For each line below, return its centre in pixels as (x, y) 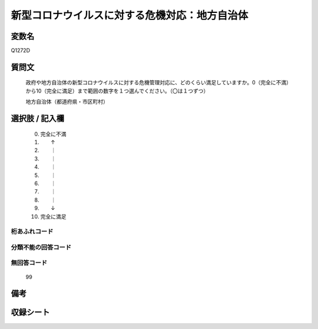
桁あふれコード (32, 232)
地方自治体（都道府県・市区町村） (67, 102)
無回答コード (29, 263)
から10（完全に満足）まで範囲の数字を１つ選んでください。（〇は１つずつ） (117, 91)
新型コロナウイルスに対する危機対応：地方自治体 (130, 15)
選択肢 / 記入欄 (38, 119)
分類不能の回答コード (41, 247)
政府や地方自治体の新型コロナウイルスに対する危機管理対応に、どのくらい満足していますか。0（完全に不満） (157, 83)
